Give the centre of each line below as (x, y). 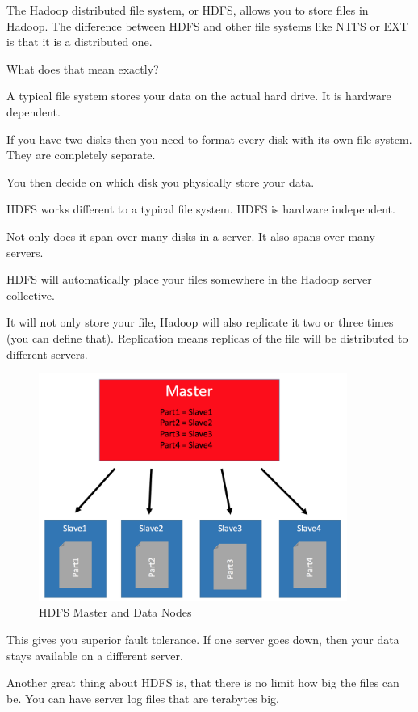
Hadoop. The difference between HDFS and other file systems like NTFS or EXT (207, 25)
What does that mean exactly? (83, 68)
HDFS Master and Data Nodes (115, 612)
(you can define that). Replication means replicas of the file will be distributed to (207, 337)
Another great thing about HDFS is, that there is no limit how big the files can (203, 683)
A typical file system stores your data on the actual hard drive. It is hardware (199, 96)
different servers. (47, 354)
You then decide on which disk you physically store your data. (161, 181)
